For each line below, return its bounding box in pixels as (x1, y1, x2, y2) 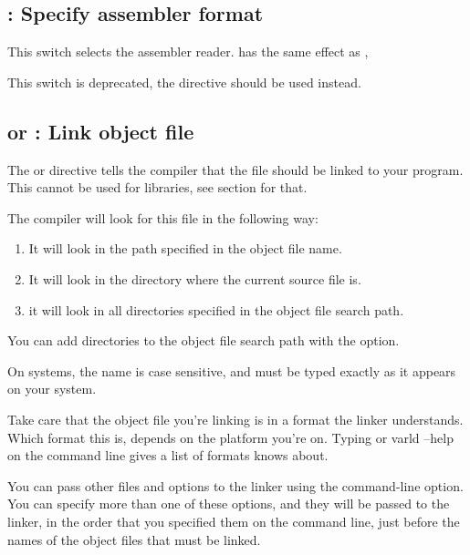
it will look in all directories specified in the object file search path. (28, 300, 404, 319)
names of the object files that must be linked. (7, 529, 261, 549)
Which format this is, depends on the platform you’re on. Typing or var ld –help (7, 427, 454, 447)
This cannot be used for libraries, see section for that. (7, 178, 308, 197)
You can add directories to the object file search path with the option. (7, 331, 400, 350)
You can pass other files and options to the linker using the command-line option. (7, 476, 464, 495)
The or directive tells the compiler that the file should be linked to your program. (7, 159, 464, 179)
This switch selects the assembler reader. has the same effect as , (7, 42, 369, 61)
